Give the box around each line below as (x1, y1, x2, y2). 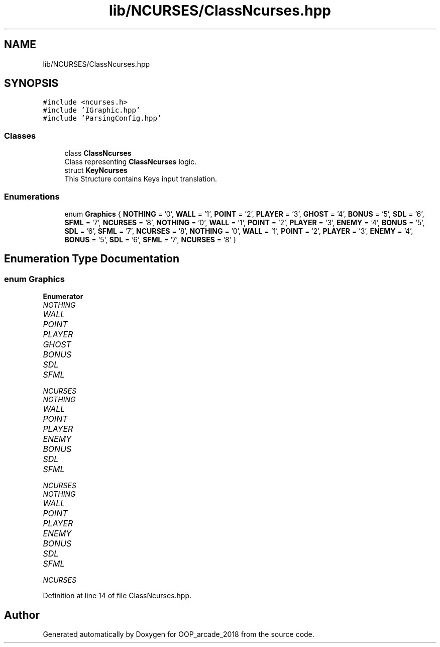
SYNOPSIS (4, 77, 59, 90)
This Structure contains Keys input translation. (64, 174, 217, 183)
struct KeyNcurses (64, 166, 128, 175)
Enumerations (4, 191, 60, 202)
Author (4, 608, 40, 621)
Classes (4, 130, 36, 141)
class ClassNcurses (64, 149, 132, 158)
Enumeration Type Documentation (4, 252, 179, 265)
